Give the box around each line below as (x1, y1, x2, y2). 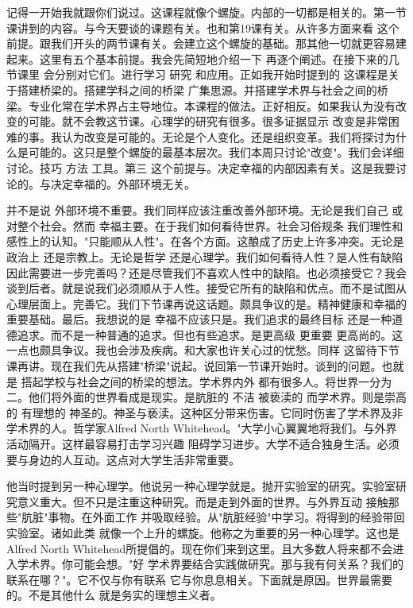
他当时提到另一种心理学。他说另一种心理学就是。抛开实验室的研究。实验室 (6, 478, 396, 494)
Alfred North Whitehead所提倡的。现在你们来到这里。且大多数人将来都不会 (6, 540, 393, 556)
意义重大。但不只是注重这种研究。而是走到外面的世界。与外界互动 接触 (17, 493, 388, 509)
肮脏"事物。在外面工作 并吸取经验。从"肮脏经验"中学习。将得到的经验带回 (21, 509, 405, 525)
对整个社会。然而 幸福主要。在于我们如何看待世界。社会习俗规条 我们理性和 (6, 217, 403, 234)
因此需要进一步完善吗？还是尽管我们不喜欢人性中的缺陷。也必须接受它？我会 (6, 264, 407, 281)
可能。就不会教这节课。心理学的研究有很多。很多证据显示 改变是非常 (28, 113, 388, 130)
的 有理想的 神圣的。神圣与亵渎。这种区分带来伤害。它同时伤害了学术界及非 (6, 404, 403, 420)
